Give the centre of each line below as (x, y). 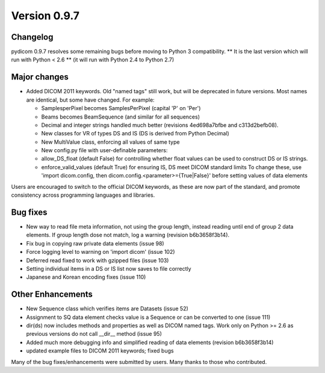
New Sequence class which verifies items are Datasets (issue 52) (107, 309)
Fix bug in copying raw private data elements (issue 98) (95, 243)
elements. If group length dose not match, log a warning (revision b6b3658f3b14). (128, 235)
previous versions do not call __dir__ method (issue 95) (94, 334)
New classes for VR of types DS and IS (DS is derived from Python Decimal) (135, 134)
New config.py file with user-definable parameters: (104, 150)
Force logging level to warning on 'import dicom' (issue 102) (101, 252)
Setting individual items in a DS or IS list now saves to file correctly (109, 268)
